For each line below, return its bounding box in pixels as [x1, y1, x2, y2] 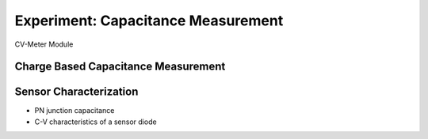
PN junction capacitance [34, 106, 115, 115]
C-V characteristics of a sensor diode [34, 117, 158, 126]
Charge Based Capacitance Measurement [14, 60, 226, 73]
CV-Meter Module [14, 39, 74, 49]
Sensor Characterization [14, 85, 139, 99]
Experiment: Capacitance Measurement [14, 12, 284, 29]
